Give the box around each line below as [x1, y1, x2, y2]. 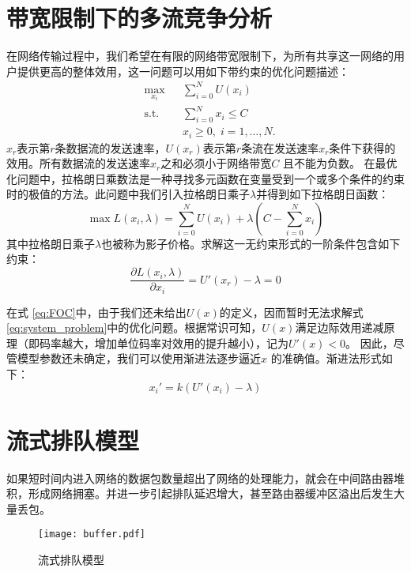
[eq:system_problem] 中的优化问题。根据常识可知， [6, 319, 262, 336]
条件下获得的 [329, 139, 396, 156]
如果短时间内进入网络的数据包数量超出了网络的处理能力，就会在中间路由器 [6, 469, 394, 486]
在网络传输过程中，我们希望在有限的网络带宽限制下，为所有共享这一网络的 [6, 47, 394, 64]
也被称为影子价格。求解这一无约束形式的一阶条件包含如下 [101, 235, 401, 251]
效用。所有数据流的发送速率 [6, 155, 150, 171]
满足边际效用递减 [295, 319, 384, 336]
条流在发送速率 [241, 139, 319, 156]
